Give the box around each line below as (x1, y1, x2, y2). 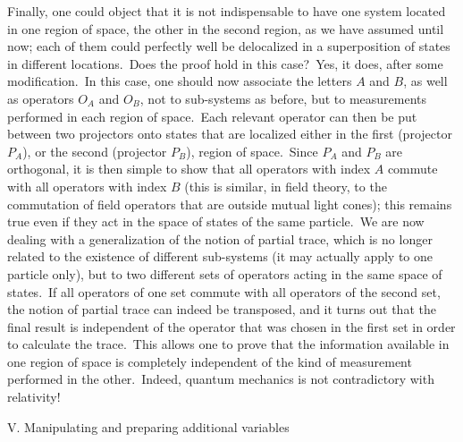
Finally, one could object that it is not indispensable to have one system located (7, 2, 446, 20)
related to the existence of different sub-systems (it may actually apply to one (7, 247, 434, 266)
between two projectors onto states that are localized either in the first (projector (7, 124, 452, 143)
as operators (7, 89, 74, 107)
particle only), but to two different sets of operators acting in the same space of (7, 264, 442, 283)
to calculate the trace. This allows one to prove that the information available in (7, 335, 450, 353)
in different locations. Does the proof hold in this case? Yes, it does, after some (7, 54, 443, 72)
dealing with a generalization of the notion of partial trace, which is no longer (7, 229, 433, 248)
